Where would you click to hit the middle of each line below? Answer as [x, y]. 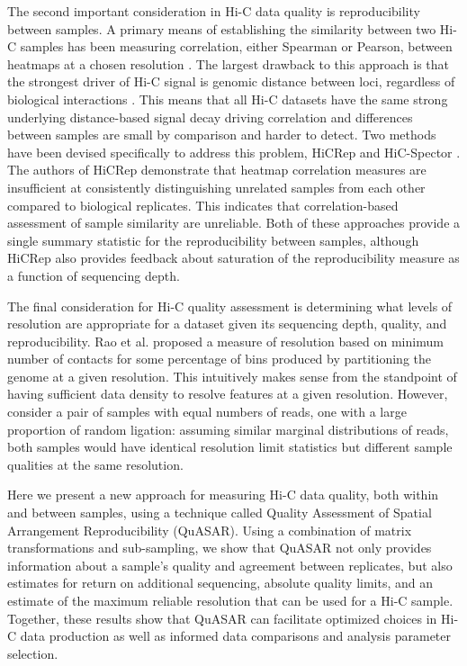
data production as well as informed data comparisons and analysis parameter [235, 636]
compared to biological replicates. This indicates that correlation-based [203, 205]
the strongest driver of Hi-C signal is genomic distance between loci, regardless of [231, 81]
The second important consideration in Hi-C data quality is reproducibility [214, 11]
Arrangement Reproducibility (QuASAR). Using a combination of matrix [210, 530]
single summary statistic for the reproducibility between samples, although [213, 240]
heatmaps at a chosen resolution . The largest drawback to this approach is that [228, 63]
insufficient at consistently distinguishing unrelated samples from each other [216, 187]
